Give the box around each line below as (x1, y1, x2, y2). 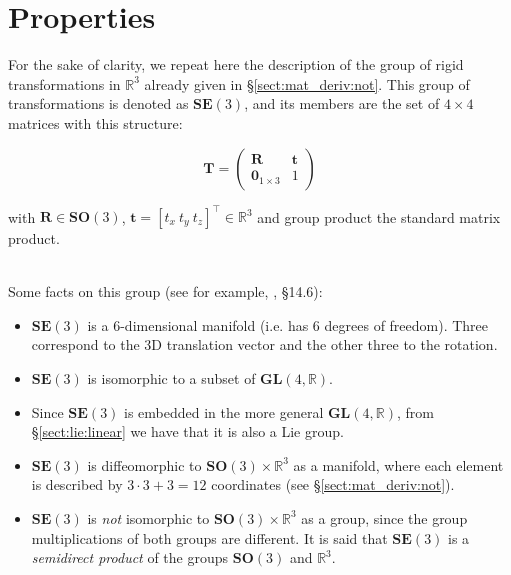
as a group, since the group (301, 507, 468, 528)
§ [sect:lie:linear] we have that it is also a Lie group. (31, 421, 344, 442)
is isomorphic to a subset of (87, 367, 256, 388)
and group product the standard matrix (257, 206, 501, 226)
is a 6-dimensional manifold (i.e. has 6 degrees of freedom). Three (87, 314, 489, 335)
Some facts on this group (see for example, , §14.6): (8, 281, 323, 302)
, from (396, 401, 434, 422)
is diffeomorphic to (87, 454, 202, 475)
